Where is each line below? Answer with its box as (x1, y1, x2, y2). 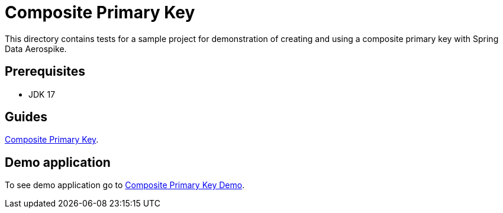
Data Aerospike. (5, 43, 67, 54)
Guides (5, 109, 48, 125)
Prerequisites (5, 64, 85, 79)
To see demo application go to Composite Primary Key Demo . (5, 180, 245, 191)
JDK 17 (28, 89, 56, 99)
